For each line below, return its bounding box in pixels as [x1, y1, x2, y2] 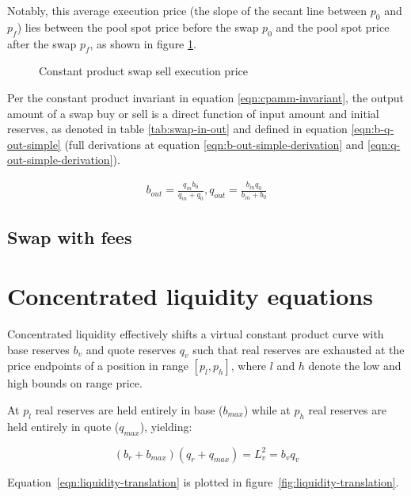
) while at [243, 401, 291, 418]
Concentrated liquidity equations [7, 280, 373, 311]
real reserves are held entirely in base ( [35, 401, 223, 418]
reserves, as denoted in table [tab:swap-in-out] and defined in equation [7, 120, 348, 137]
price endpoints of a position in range [7, 357, 188, 374]
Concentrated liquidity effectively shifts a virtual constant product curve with [7, 325, 384, 341]
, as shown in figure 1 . [89, 35, 196, 52]
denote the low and [308, 357, 401, 374]
